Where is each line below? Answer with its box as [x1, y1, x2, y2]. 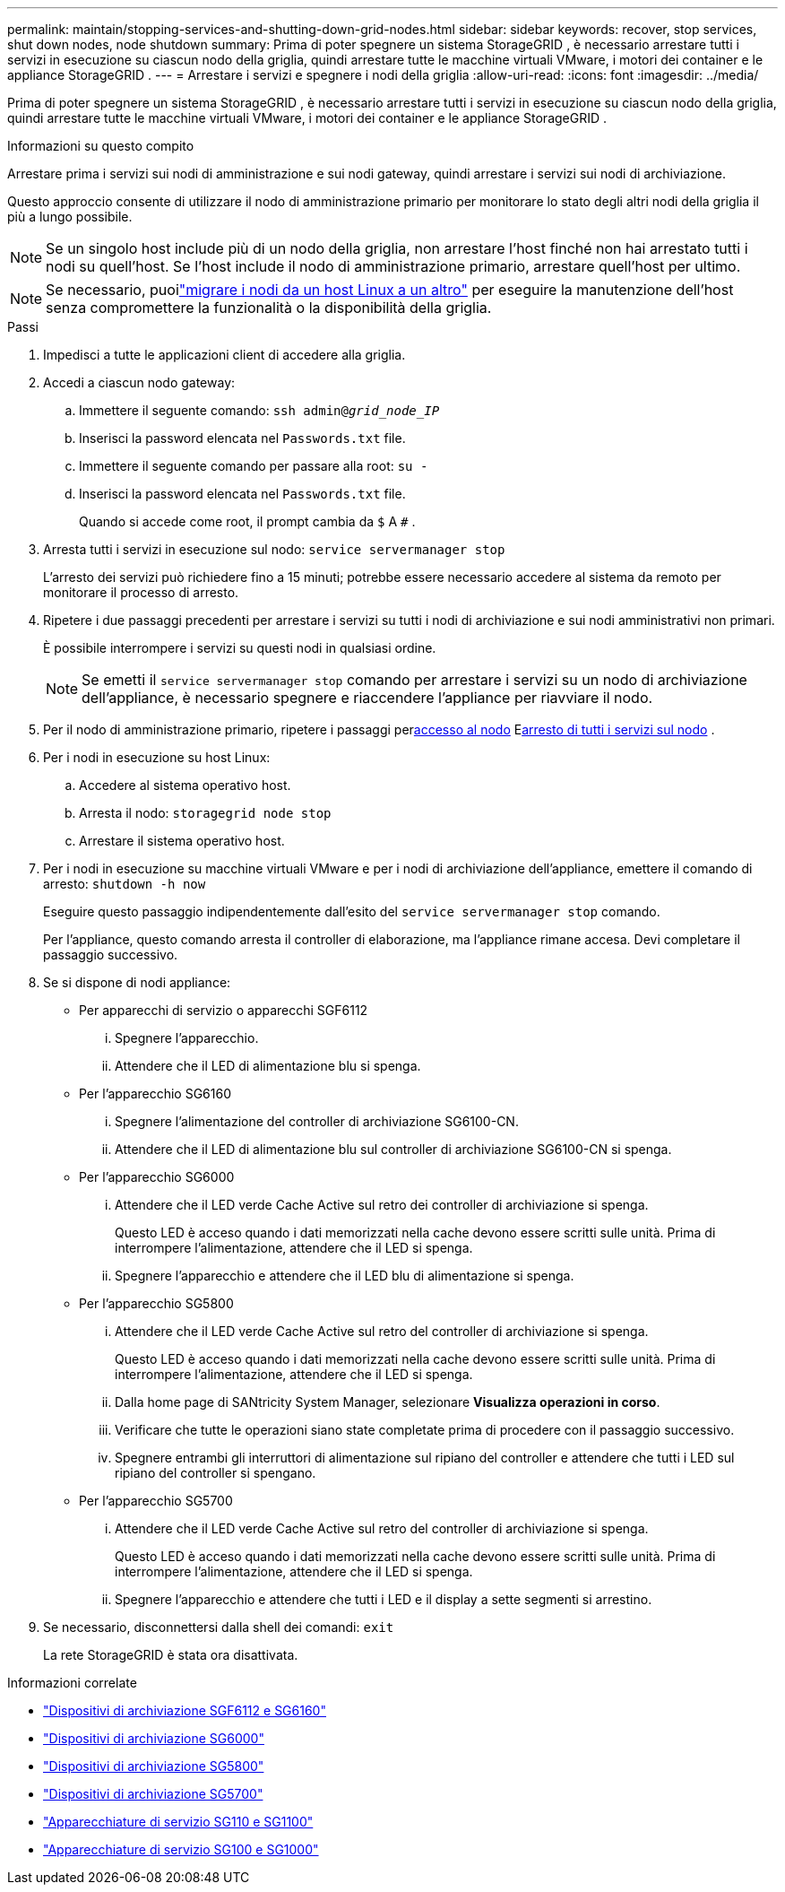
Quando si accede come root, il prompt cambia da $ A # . [79, 514, 416, 529]
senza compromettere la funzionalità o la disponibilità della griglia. [46, 299, 492, 317]
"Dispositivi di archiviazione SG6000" [43, 1731, 264, 1746]
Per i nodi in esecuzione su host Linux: [43, 750, 271, 765]
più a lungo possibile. [7, 209, 133, 224]
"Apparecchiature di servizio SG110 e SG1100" [43, 1814, 314, 1829]
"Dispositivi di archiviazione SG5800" [43, 1758, 264, 1774]
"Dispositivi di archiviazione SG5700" [43, 1786, 263, 1801]
